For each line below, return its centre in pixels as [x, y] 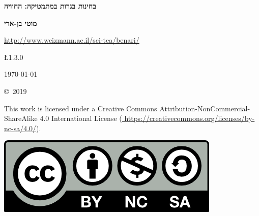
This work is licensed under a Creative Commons [81, 108]
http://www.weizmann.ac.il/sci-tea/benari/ [72, 40]
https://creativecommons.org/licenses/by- [190, 118]
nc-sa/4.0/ [20, 128]
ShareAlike [21, 118]
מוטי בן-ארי [21, 23]
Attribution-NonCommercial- [205, 108]
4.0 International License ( [81, 118]
